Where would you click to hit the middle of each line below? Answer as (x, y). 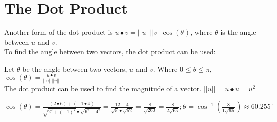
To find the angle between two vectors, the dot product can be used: (110, 52)
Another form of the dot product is (58, 32)
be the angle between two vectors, (75, 68)
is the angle (238, 32)
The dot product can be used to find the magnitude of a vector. (103, 88)
